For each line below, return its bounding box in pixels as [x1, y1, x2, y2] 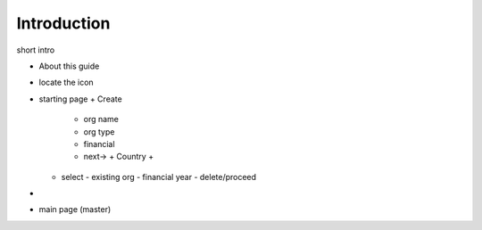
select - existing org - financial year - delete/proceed [61, 171, 257, 182]
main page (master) [38, 204, 112, 215]
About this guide [38, 61, 100, 71]
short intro [16, 45, 55, 55]
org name [83, 114, 120, 125]
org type [83, 126, 115, 137]
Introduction [16, 13, 111, 33]
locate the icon [38, 77, 94, 88]
